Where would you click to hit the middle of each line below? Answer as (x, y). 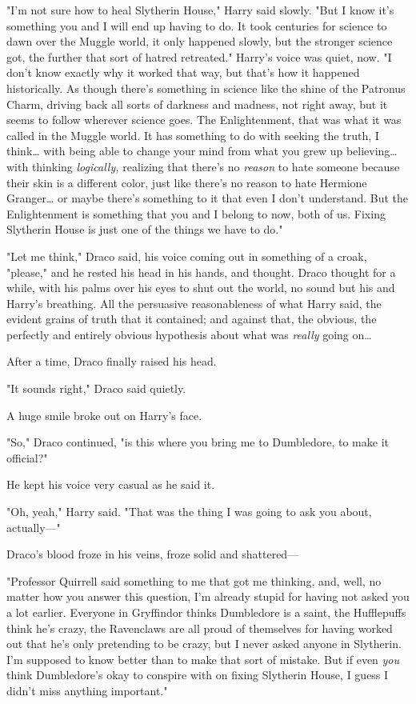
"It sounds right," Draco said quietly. (96, 388)
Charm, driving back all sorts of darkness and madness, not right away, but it (197, 104)
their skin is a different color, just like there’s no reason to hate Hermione (187, 182)
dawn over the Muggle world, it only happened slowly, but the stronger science (200, 41)
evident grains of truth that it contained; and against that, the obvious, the (192, 319)
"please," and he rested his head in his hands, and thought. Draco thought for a (201, 272)
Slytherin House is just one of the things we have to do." (145, 229)
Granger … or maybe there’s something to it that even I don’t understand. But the (208, 198)
